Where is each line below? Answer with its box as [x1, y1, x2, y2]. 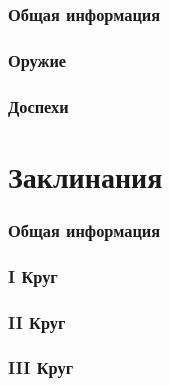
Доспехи [8, 93, 69, 118]
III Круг [8, 355, 74, 380]
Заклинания [8, 155, 163, 196]
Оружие [8, 47, 67, 72]
